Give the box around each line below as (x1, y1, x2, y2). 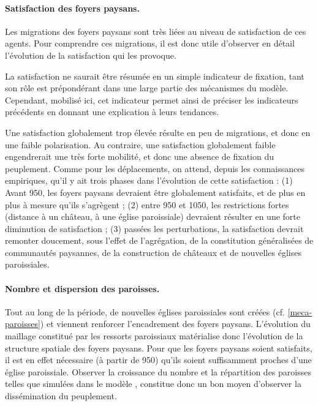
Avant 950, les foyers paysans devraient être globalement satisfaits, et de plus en (5, 186, 306, 198)
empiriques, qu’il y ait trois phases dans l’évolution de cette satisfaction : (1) (5, 174, 293, 187)
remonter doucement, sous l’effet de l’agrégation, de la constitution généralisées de (5, 234, 314, 247)
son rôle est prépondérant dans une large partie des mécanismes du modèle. (5, 81, 289, 94)
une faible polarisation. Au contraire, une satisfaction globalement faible (5, 138, 276, 151)
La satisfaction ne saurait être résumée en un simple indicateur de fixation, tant (5, 69, 305, 82)
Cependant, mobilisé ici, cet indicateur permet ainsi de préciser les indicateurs (5, 93, 298, 106)
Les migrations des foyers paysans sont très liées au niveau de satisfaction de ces (5, 24, 306, 37)
